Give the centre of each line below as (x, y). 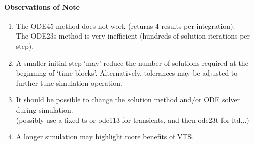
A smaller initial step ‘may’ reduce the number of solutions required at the (132, 63)
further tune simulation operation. (69, 82)
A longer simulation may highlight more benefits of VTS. (105, 137)
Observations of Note (42, 6)
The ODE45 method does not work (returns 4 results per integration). (125, 26)
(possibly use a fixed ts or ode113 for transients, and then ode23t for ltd (128, 119)
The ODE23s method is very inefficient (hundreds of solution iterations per (133, 36)
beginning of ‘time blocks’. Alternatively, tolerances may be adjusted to (127, 73)
